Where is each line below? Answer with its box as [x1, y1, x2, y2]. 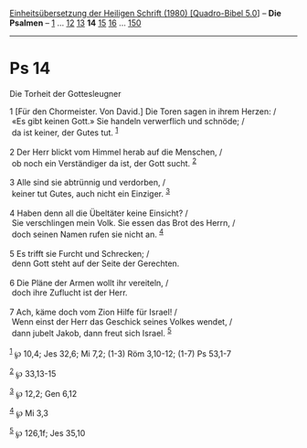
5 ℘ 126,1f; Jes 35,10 [9, 425, 86, 438]
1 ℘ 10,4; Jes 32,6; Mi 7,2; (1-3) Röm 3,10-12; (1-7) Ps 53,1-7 [9, 347, 231, 359]
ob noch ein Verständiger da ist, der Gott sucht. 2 [11, 155, 197, 168]
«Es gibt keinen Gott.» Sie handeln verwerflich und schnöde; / [11, 115, 245, 126]
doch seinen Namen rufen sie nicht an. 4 [11, 227, 164, 240]
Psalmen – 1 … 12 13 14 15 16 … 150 [9, 17, 142, 28]
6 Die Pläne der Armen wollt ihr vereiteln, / [9, 277, 169, 288]
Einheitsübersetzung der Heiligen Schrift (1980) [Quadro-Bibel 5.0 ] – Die [9, 8, 281, 18]
